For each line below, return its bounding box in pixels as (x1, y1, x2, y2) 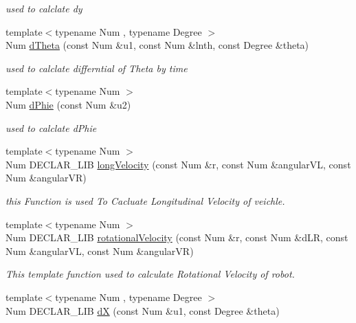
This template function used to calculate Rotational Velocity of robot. (5, 267, 295, 281)
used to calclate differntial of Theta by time (5, 60, 188, 75)
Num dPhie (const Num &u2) (5, 97, 131, 111)
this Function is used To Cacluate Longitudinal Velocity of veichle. (5, 193, 285, 208)
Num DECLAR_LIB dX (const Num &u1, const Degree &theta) (5, 303, 280, 318)
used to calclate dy (5, 1, 82, 15)
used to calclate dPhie (5, 120, 97, 135)
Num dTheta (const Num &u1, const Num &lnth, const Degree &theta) (5, 38, 309, 52)
